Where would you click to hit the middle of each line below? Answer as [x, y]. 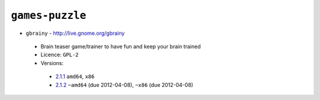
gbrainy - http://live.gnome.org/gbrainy [75, 33]
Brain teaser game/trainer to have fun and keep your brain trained [121, 46]
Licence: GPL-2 [60, 55]
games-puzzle [49, 15]
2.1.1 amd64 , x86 [75, 76]
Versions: [52, 63]
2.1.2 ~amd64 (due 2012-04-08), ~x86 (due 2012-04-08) [124, 85]
